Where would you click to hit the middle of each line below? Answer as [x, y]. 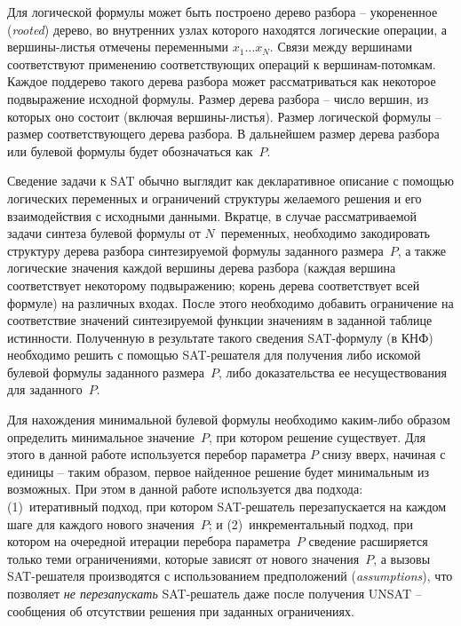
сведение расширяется [368, 541]
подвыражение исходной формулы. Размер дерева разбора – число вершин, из [218, 98]
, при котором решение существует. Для [317, 436]
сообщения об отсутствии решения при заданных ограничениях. [181, 610]
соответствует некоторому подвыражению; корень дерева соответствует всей [214, 285]
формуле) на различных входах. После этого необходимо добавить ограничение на [230, 302]
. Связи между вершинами [341, 47]
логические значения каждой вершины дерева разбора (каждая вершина [202, 268]
